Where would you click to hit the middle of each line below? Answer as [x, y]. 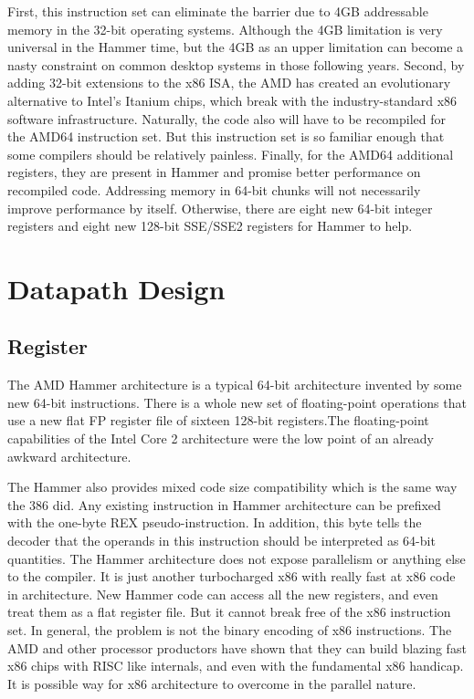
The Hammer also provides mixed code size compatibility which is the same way [232, 487]
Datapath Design [116, 288]
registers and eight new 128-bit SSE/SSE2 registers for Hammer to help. [210, 226]
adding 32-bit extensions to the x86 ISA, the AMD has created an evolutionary [229, 83]
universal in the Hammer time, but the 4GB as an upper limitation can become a [236, 47]
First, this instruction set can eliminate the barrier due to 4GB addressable [218, 11]
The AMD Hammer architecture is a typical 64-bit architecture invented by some [235, 385]
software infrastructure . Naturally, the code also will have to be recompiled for [227, 118]
